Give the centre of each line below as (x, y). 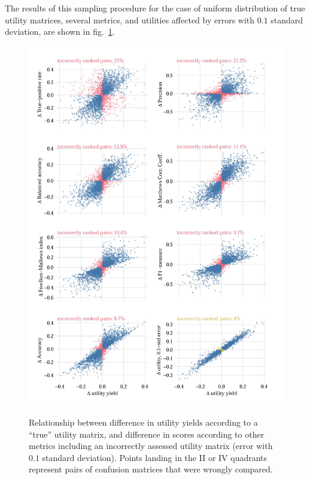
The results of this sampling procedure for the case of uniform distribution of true (155, 8)
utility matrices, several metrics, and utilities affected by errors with (130, 19)
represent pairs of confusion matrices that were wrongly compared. (151, 469)
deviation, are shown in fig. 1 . (60, 31)
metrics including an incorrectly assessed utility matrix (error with (151, 446)
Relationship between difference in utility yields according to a (143, 422)
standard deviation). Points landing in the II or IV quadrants (155, 457)
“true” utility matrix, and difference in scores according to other (147, 434)
